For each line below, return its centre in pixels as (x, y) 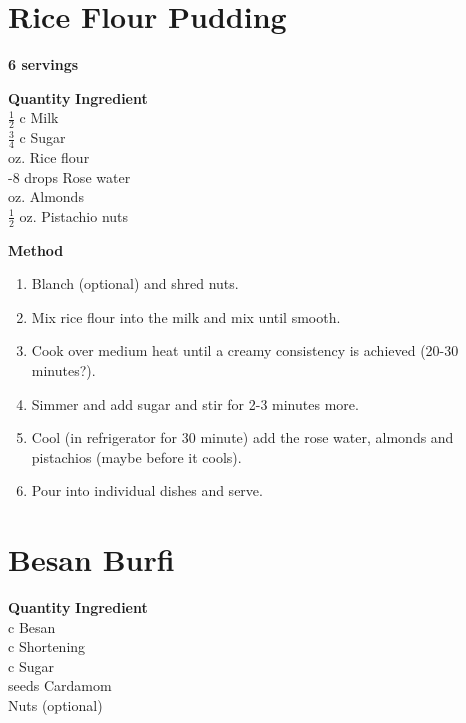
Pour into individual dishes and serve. (147, 490)
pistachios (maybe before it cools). (136, 456)
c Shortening (47, 646)
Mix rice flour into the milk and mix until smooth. (186, 316)
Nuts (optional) (55, 705)
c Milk (39, 117)
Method (36, 249)
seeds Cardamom (60, 685)
